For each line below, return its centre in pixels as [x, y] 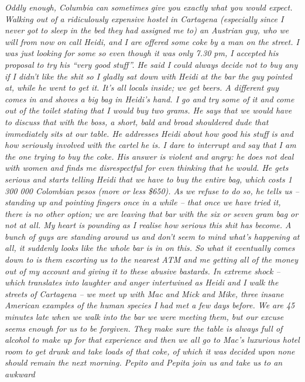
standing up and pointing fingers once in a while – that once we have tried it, [143, 202]
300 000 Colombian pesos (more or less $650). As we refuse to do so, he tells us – [152, 190]
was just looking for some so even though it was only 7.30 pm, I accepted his [142, 53]
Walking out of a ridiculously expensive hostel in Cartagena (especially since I [144, 18]
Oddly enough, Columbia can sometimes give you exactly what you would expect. [149, 7]
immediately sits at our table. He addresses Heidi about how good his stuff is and [149, 133]
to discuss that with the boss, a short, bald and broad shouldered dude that [137, 121]
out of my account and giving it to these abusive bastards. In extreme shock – [143, 271]
